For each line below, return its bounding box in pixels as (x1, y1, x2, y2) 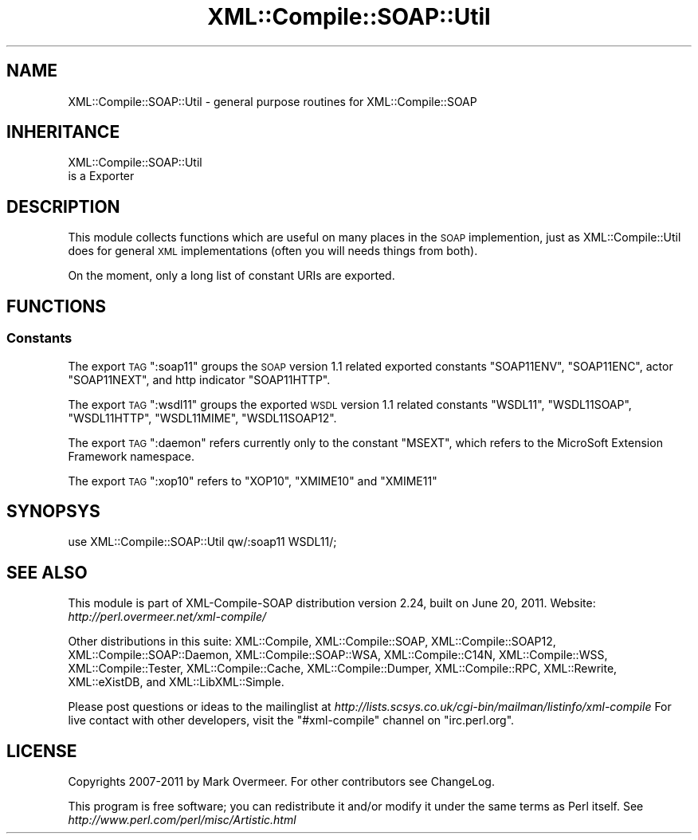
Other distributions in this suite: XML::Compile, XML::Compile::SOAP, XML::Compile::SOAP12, (68, 634, 556, 649)
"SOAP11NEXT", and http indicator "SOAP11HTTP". (68, 372, 331, 387)
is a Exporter (68, 169, 135, 183)
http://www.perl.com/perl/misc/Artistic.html (68, 813, 296, 827)
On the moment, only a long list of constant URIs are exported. (68, 269, 395, 283)
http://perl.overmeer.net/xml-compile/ (68, 610, 267, 624)
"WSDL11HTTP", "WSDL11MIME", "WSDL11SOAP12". (68, 410, 337, 425)
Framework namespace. (68, 449, 194, 463)
